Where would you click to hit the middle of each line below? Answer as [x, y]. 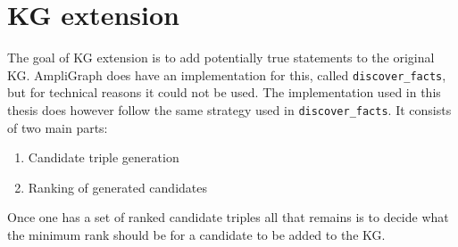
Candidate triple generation [104, 157]
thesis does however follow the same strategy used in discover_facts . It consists [229, 109]
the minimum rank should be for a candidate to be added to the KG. [196, 235]
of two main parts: [58, 127]
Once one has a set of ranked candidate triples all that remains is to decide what [228, 217]
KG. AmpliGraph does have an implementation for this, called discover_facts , [227, 74]
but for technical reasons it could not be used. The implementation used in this [224, 92]
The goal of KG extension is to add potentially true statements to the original [221, 58]
